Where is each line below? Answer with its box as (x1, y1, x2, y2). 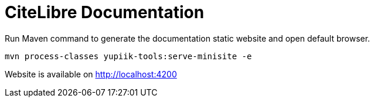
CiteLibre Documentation (5, 2, 205, 22)
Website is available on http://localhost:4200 (5, 69, 177, 79)
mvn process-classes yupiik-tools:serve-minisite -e (5, 51, 252, 61)
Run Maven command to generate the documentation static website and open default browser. (5, 33, 370, 43)
